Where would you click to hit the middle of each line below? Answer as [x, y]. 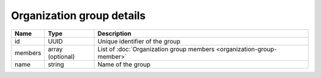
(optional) [62, 57]
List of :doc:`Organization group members [156, 49]
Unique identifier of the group [139, 41]
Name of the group [124, 64]
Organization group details [78, 15]
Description [114, 33]
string [56, 64]
